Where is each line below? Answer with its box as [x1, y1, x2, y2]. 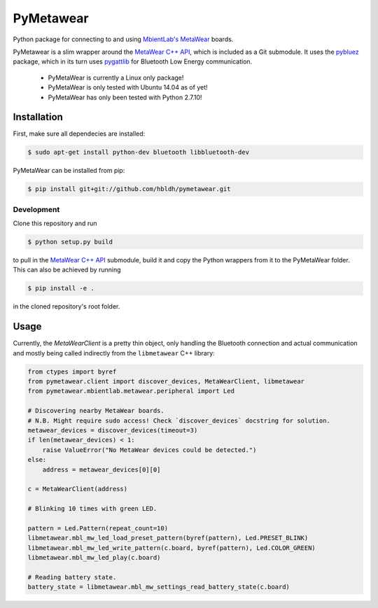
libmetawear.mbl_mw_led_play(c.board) [27, 553, 161, 562]
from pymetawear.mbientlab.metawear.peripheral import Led [27, 387, 234, 395]
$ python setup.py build [27, 238, 113, 246]
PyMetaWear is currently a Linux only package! [48, 73, 184, 82]
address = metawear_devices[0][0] [42, 465, 161, 474]
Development [13, 204, 60, 214]
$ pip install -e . [27, 284, 94, 292]
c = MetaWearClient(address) [27, 485, 128, 493]
